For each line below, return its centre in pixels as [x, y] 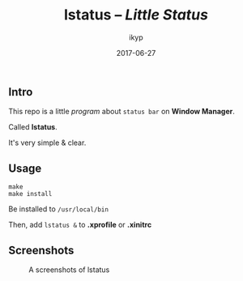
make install [30, 194]
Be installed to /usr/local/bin [59, 209]
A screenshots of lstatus [69, 270]
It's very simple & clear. [47, 143]
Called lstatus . [33, 127]
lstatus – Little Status [136, 15]
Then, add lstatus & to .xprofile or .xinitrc [80, 225]
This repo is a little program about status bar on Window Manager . [122, 112]
